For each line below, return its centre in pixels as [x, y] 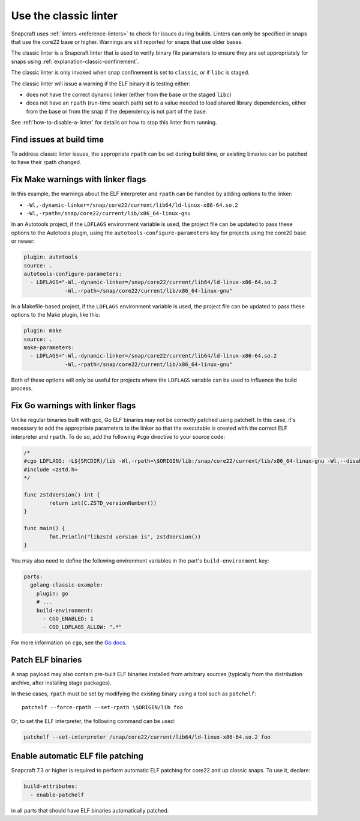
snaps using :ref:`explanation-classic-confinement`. [75, 61]
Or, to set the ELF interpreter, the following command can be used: [93, 721]
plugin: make [43, 331]
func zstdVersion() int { [62, 495]
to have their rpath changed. [46, 162]
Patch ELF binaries [46, 660]
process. [22, 388]
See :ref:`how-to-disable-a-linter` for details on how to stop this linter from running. [114, 123]
